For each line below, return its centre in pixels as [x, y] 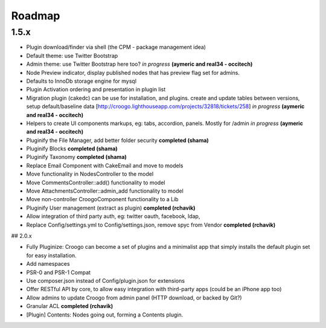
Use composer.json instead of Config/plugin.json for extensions [106, 280]
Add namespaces [48, 264]
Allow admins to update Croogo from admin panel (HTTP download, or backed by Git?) [134, 297]
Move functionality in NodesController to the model [90, 174]
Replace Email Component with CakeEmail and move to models [105, 166]
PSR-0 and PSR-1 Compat [58, 272]
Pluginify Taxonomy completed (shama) [76, 157]
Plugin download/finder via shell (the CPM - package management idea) [116, 47]
